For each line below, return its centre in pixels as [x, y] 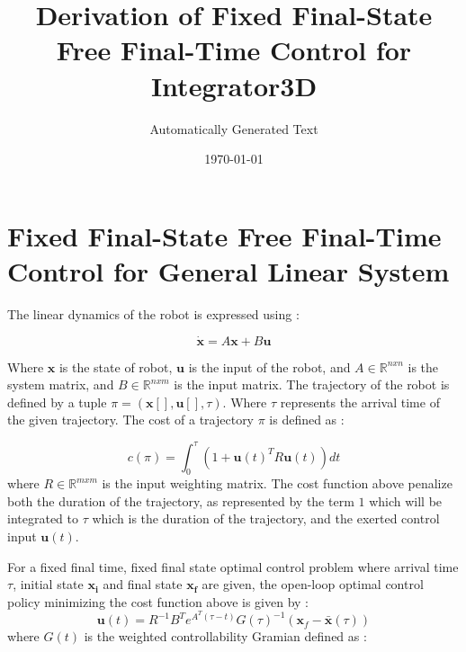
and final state [143, 584]
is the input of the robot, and [269, 366]
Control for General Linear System [229, 270]
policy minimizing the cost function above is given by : [158, 601]
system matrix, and [61, 384]
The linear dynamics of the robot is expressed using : [153, 313]
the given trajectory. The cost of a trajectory [131, 420]
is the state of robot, [116, 366]
